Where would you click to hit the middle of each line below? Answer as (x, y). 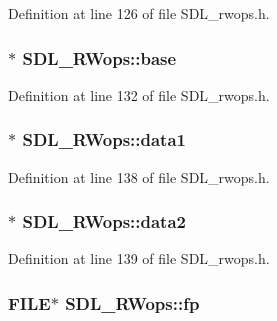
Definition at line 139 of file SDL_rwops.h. (139, 258)
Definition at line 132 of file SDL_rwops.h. (139, 94)
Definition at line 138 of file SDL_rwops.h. (139, 176)
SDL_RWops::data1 (104, 139)
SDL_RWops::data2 (104, 221)
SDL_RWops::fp (132, 302)
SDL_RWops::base (99, 57)
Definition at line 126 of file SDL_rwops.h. (139, 13)
